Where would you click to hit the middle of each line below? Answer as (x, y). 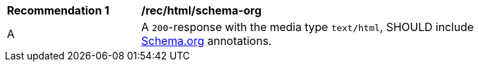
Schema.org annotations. (207, 41)
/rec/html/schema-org (201, 10)
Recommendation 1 (58, 10)
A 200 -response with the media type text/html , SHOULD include (308, 27)
